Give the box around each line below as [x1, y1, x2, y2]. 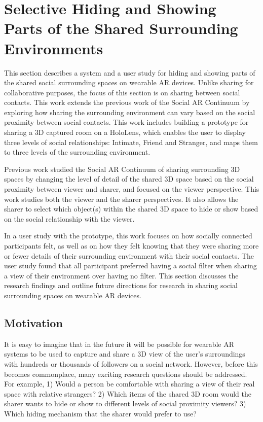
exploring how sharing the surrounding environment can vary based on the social [4, 107, 255, 117]
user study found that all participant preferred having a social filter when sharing [4, 260, 257, 271]
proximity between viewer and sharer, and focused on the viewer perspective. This [4, 184, 259, 194]
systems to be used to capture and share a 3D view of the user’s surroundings [4, 348, 245, 359]
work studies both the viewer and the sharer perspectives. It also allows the [4, 193, 239, 204]
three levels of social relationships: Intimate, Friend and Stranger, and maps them [4, 136, 258, 147]
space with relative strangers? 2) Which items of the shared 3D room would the [4, 388, 252, 399]
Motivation [4, 314, 63, 330]
